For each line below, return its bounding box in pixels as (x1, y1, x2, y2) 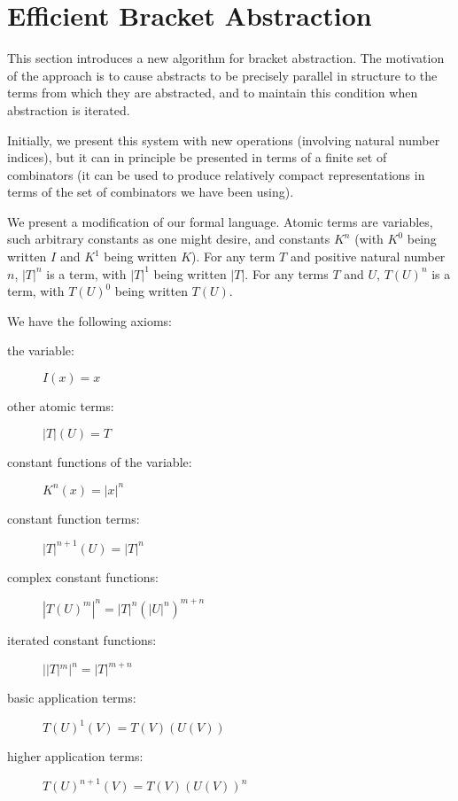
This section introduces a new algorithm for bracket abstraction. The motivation (7, 49, 445, 67)
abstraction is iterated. (7, 100, 130, 119)
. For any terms (245, 264, 329, 283)
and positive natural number (290, 247, 446, 266)
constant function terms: (7, 509, 140, 527)
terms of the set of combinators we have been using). (7, 183, 294, 201)
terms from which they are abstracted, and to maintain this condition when (7, 83, 418, 102)
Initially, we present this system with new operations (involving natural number (7, 130, 440, 149)
